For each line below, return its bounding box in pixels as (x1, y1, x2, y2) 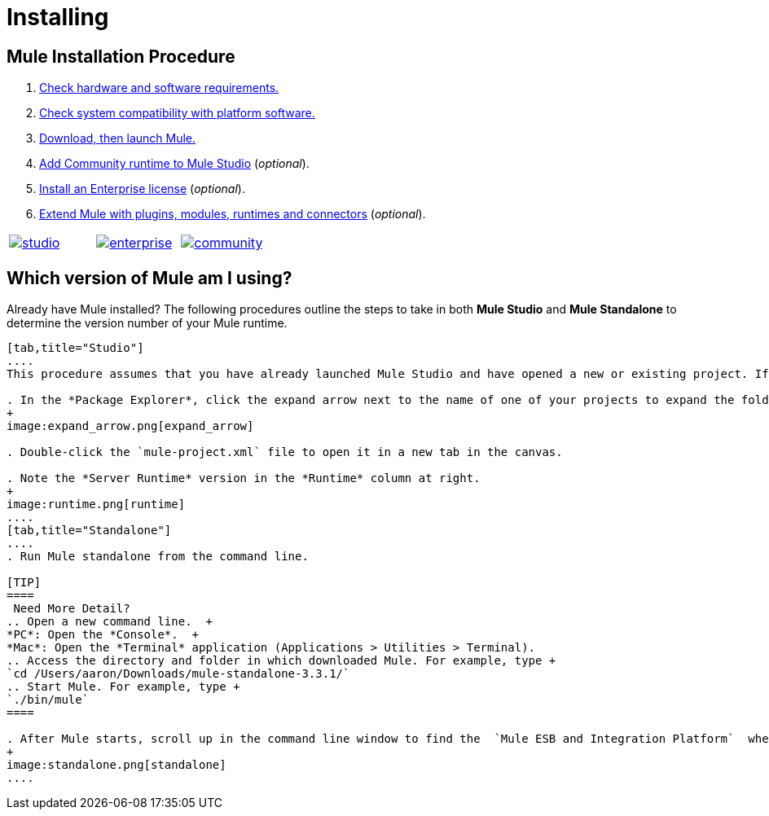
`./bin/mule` (7, 693, 90, 707)
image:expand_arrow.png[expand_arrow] (7, 419, 254, 433)
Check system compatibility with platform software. (39, 106, 315, 121)
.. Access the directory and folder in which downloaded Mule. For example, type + (7, 654, 556, 668)
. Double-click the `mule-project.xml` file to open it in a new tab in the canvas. (7, 445, 563, 459)
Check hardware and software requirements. (39, 81, 279, 95)
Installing (7, 3, 109, 31)
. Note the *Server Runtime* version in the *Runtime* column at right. (7, 472, 481, 485)
